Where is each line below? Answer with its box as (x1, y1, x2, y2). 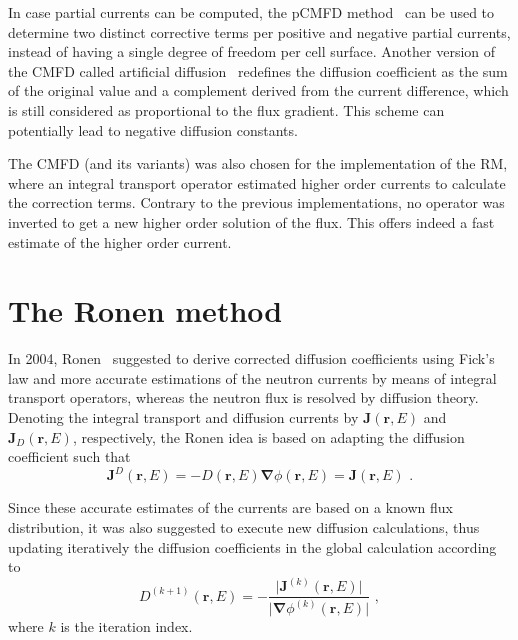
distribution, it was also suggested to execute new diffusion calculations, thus (8, 516, 480, 537)
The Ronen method (8, 290, 283, 331)
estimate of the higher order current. (8, 231, 232, 252)
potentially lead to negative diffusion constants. (8, 119, 298, 140)
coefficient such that (8, 446, 131, 467)
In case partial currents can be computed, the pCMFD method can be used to (8, 2, 495, 22)
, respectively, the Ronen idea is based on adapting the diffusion (72, 426, 465, 447)
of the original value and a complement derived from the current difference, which (8, 80, 509, 101)
